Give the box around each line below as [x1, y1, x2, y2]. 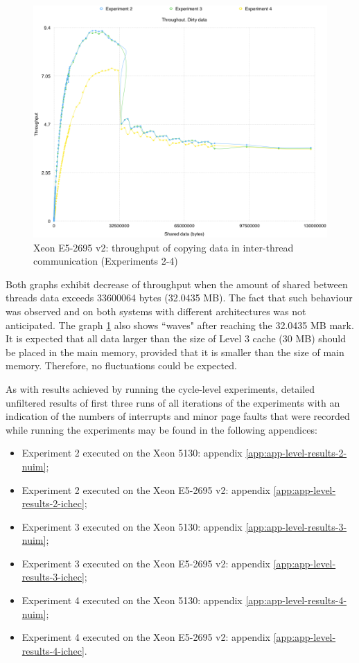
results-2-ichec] [21, 496, 85, 511]
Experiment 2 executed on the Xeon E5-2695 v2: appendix [21, 482, 271, 497]
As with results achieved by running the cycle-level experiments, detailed [6, 381, 315, 396]
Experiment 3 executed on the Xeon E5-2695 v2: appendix [21, 556, 271, 570]
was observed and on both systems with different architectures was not [6, 303, 306, 318]
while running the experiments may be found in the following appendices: [6, 422, 317, 436]
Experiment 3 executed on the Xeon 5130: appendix [21, 519, 243, 533]
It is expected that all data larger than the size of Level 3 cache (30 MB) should [6, 331, 347, 346]
